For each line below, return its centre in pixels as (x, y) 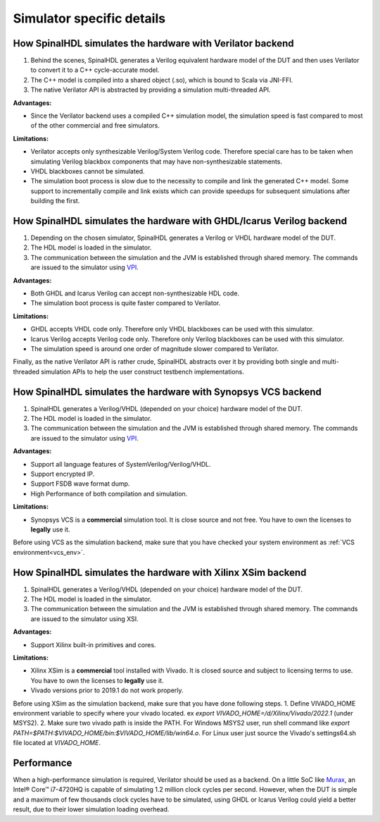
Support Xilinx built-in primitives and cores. (93, 644)
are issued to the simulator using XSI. (84, 619)
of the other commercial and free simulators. (95, 125)
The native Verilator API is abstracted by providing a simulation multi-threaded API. (151, 90)
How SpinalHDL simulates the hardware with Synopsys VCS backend (167, 392)
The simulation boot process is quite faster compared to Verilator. (126, 303)
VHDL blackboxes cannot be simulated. (88, 171)
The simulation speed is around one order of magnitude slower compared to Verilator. (155, 348)
